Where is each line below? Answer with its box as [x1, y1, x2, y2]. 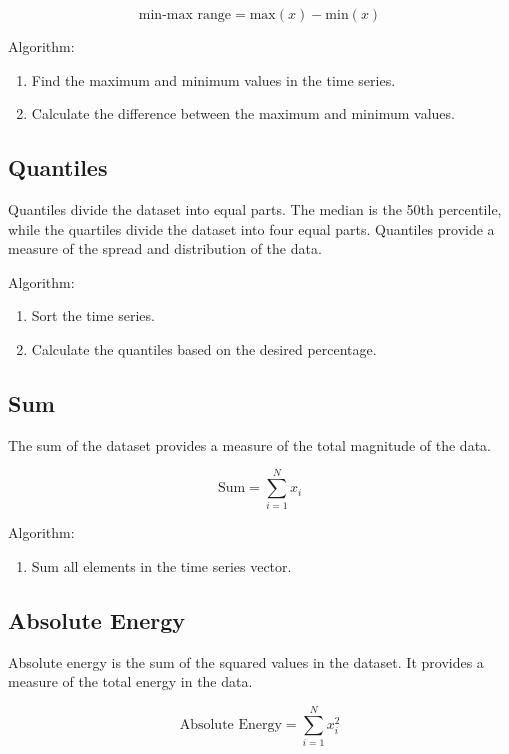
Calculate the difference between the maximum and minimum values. [31, 103, 455, 124]
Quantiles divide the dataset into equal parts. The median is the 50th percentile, [8, 198, 502, 219]
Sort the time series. [31, 305, 155, 326]
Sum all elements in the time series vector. [31, 556, 292, 577]
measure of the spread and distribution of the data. [8, 238, 322, 259]
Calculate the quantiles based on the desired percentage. [31, 338, 377, 359]
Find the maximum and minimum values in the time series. [31, 69, 396, 90]
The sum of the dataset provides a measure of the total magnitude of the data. [8, 434, 491, 455]
